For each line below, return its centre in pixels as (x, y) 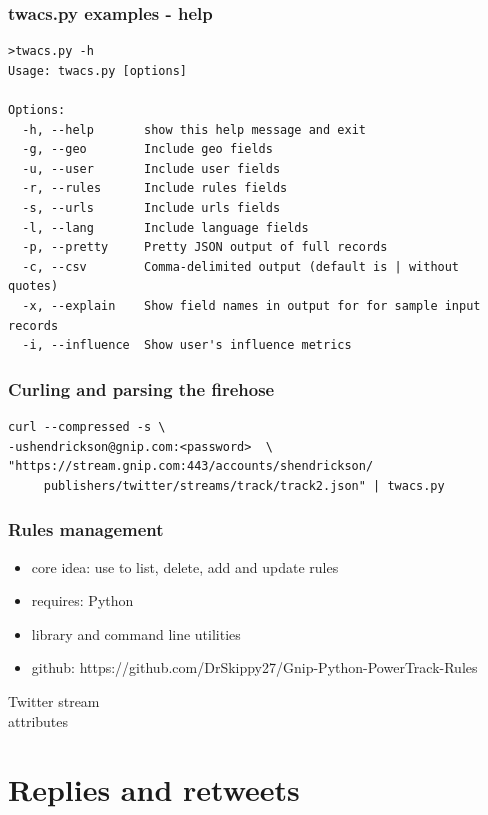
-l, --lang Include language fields (165, 227)
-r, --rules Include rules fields (155, 188)
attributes (38, 720)
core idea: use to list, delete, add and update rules (185, 566)
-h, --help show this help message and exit (194, 129)
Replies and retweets (154, 789)
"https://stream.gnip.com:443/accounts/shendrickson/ (191, 466)
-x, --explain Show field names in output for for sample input (251, 305)
